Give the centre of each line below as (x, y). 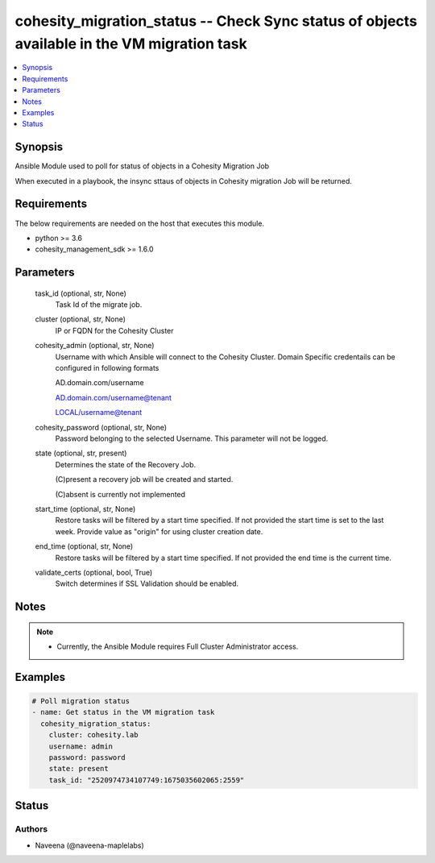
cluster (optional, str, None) (81, 319)
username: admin (81, 746)
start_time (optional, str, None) (85, 508)
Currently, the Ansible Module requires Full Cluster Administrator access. (178, 647)
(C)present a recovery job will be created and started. (144, 479)
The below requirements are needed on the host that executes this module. (140, 223)
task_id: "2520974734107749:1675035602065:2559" (147, 780)
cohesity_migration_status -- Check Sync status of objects (216, 21)
